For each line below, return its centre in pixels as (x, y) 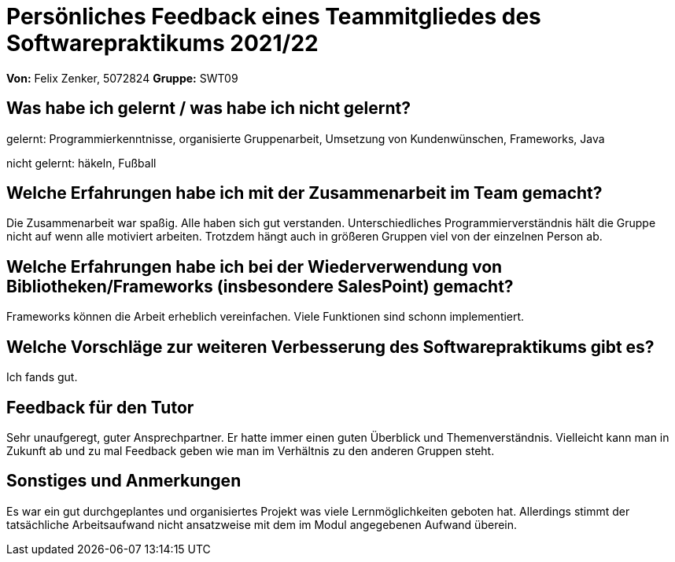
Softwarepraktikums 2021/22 (162, 43)
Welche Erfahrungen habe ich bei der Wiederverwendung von (255, 266)
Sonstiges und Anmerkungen (124, 481)
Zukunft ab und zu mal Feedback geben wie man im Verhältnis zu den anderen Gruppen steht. (251, 450)
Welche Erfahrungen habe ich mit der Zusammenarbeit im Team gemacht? (304, 193)
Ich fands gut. (42, 377)
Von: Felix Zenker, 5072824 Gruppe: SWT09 (122, 78)
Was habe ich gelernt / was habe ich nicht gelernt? (208, 108)
